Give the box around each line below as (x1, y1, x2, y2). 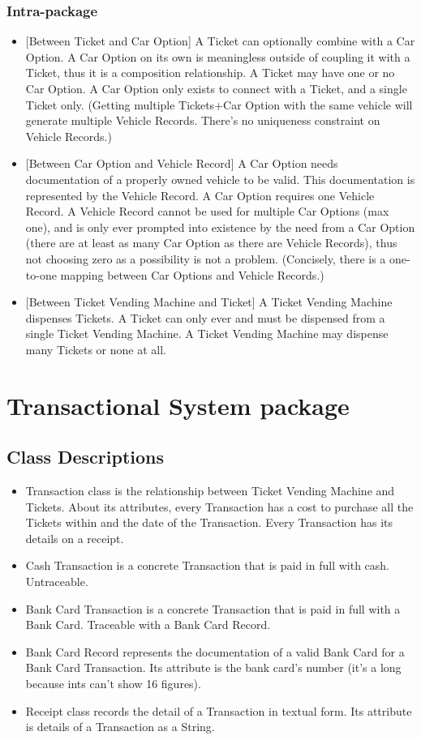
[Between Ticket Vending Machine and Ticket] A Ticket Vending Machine (25, 293, 393, 310)
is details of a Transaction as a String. (25, 718, 215, 735)
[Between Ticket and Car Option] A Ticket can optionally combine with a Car (25, 32, 415, 49)
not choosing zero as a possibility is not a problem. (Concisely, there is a (25, 250, 386, 267)
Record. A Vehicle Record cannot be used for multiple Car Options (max (25, 203, 389, 220)
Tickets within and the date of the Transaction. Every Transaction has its (25, 514, 393, 531)
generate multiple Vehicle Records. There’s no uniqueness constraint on (25, 112, 380, 129)
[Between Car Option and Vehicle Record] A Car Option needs (25, 155, 338, 172)
